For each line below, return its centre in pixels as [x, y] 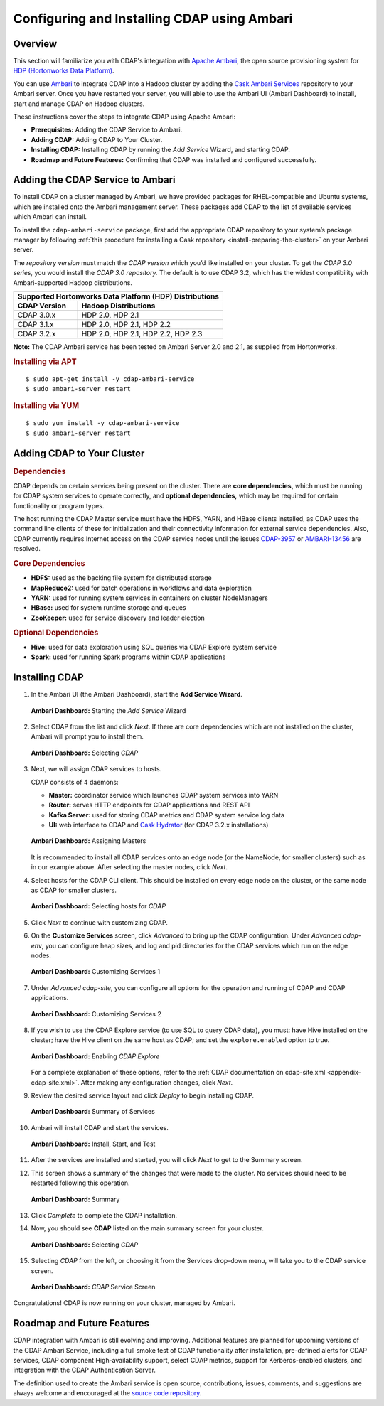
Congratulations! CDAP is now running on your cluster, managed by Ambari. [124, 1303]
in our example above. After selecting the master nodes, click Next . [129, 867]
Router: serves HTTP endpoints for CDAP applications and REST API [149, 805]
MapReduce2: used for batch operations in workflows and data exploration [142, 588]
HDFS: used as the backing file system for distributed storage [122, 578]
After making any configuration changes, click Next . [157, 1082]
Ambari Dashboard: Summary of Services [93, 1112]
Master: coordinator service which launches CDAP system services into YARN [164, 795]
